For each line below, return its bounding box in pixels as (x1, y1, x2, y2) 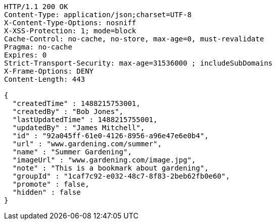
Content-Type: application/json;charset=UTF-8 (4, 11, 192, 19)
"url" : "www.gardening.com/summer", (12, 140, 162, 148)
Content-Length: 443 (4, 75, 85, 83)
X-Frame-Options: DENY (4, 67, 94, 75)
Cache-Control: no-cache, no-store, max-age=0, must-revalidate (4, 35, 264, 43)
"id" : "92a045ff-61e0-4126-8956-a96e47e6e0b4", (12, 132, 209, 140)
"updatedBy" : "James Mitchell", (12, 124, 145, 132)
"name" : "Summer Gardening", (12, 148, 132, 156)
